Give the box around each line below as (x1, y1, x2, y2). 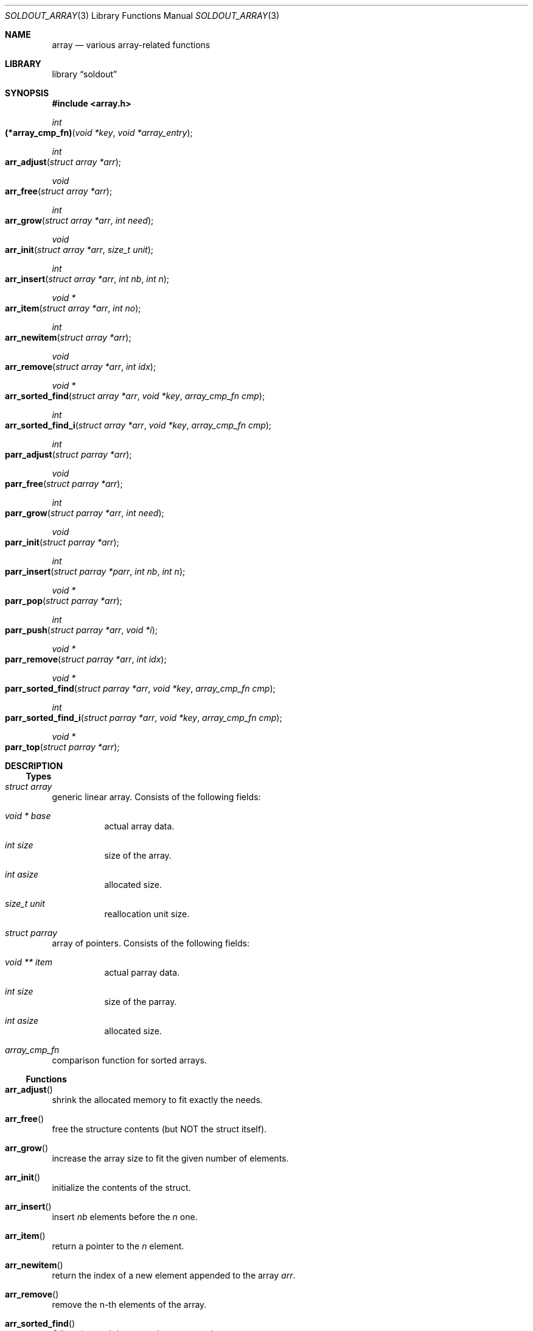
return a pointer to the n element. (52, 1241, 184, 1251)
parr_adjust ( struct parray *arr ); (5, 449, 132, 460)
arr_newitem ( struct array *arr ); (5, 332, 131, 343)
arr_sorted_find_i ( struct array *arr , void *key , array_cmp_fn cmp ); (5, 420, 272, 430)
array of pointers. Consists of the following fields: (52, 938, 250, 948)
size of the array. (104, 850, 172, 861)
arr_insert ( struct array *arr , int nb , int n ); (5, 274, 170, 284)
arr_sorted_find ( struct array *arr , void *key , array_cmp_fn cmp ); (5, 391, 265, 401)
